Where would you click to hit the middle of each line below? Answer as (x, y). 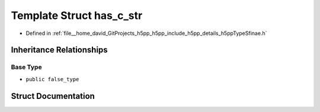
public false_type (52, 79)
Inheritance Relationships (59, 50)
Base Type (26, 67)
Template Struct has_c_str (77, 15)
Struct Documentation (53, 96)
